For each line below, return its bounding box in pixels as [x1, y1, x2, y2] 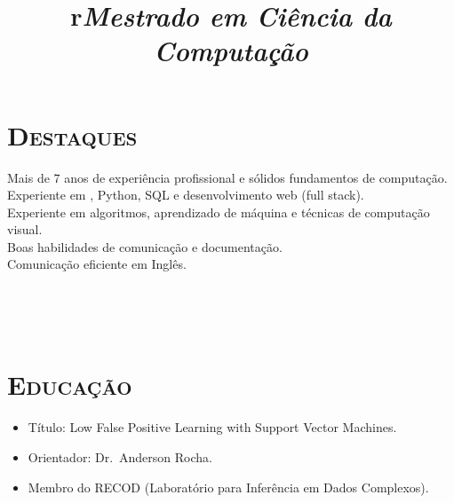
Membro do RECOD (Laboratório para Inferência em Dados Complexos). [28, 477, 429, 496]
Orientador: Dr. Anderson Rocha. [28, 447, 212, 466]
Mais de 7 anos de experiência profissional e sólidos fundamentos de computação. [7, 168, 448, 186]
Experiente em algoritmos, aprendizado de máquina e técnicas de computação [7, 202, 430, 221]
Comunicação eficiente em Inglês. [7, 255, 187, 273]
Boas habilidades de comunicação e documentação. [7, 237, 283, 255]
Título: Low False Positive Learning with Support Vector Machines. [28, 418, 397, 436]
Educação [7, 366, 132, 403]
